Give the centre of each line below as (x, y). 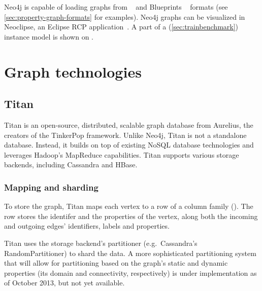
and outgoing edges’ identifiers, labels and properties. (87, 226)
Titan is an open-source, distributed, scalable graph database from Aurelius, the (129, 124)
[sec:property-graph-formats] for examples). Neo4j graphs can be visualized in (125, 16)
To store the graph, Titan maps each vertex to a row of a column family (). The (129, 206)
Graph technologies (73, 71)
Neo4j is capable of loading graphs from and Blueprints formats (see (116, 7)
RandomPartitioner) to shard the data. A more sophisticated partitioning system (130, 253)
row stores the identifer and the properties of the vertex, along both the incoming (131, 216)
